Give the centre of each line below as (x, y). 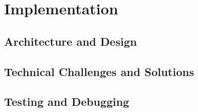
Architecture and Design (71, 41)
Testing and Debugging (67, 101)
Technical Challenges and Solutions (99, 71)
